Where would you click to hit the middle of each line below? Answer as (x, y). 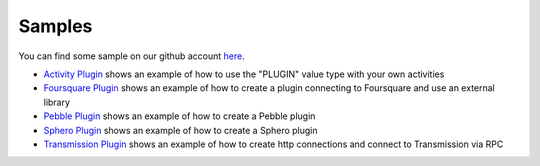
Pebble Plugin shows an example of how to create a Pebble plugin (179, 116)
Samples (55, 26)
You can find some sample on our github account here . (131, 56)
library (56, 102)
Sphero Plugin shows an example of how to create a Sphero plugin (181, 130)
